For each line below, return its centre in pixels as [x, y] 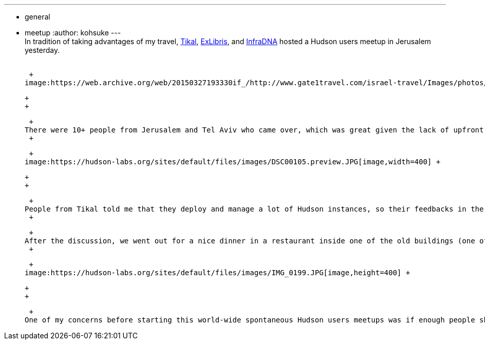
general [38, 17]
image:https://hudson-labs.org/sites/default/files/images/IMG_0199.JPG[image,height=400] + [218, 273]
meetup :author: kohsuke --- [73, 33]
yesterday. [42, 50]
